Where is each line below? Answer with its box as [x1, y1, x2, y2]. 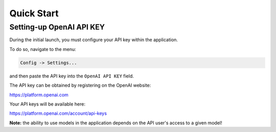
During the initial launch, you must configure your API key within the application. [9, 37, 178, 43]
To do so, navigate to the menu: [9, 46, 76, 52]
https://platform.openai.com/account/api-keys [9, 110, 107, 117]
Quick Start [9, 8, 59, 19]
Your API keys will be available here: [9, 101, 85, 107]
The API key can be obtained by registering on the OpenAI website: [9, 82, 151, 89]
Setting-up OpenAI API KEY [9, 22, 105, 32]
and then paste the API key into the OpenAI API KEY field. [9, 73, 134, 79]
